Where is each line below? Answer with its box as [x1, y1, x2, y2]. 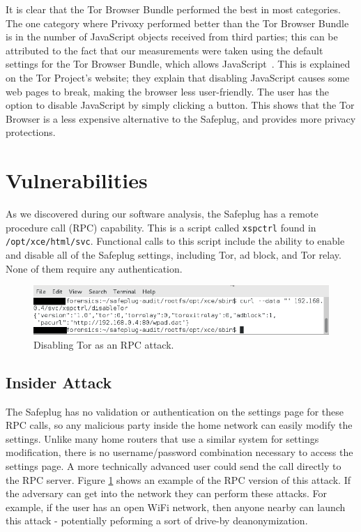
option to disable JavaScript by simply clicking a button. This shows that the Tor [6, 98, 355, 112]
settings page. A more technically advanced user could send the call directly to [6, 458, 341, 473]
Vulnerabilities [6, 166, 148, 195]
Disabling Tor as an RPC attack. [33, 337, 174, 351]
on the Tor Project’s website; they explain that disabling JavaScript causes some [6, 70, 350, 84]
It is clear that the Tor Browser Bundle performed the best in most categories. [6, 2, 341, 16]
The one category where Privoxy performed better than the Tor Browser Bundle [6, 15, 349, 30]
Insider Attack [6, 371, 112, 393]
